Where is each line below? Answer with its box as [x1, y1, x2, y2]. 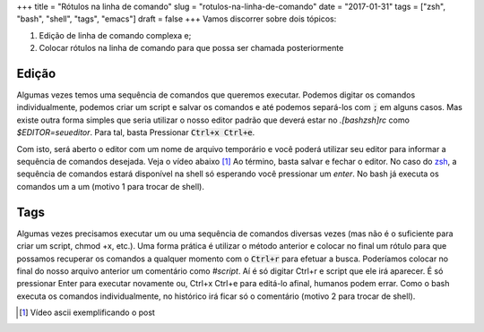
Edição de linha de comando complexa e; [39, 30, 192, 40]
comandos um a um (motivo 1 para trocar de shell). [16, 181, 205, 192]
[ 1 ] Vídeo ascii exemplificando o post [19, 307, 156, 318]
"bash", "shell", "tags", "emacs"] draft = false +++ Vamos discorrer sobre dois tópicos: [16, 13, 337, 24]
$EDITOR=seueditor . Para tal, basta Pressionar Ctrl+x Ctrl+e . [16, 127, 255, 138]
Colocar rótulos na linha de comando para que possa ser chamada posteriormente [39, 43, 344, 54]
